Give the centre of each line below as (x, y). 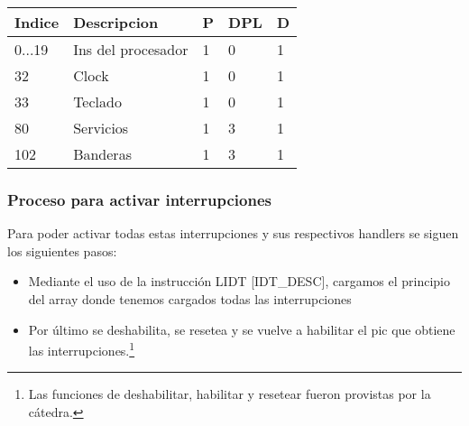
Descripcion (116, 22)
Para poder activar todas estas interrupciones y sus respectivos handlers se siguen (233, 233)
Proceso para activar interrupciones (139, 199)
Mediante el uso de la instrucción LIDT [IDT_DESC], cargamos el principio (239, 281)
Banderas (102, 154)
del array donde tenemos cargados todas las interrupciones (190, 299)
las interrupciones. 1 (82, 349)
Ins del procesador (131, 49)
